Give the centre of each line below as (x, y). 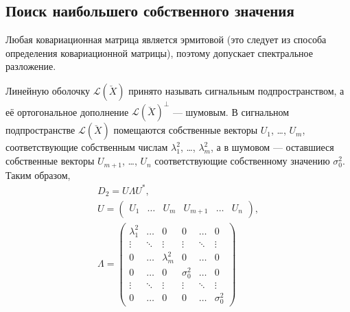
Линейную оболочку (48, 90)
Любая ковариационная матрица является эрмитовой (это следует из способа (166, 39)
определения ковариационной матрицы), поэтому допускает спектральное (159, 52)
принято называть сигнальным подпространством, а (236, 90)
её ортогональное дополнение (67, 111)
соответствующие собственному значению (242, 161)
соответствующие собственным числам (87, 147)
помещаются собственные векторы (186, 130)
